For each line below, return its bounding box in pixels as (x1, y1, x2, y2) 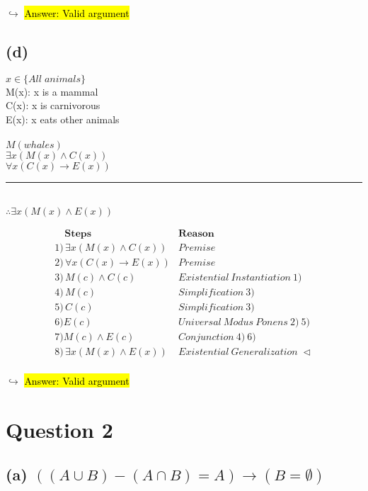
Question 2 (6, 414, 113, 444)
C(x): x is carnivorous (6, 98, 100, 113)
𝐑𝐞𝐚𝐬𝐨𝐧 (178, 228, 214, 239)
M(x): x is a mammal (6, 84, 98, 98)
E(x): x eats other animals (6, 111, 120, 126)
